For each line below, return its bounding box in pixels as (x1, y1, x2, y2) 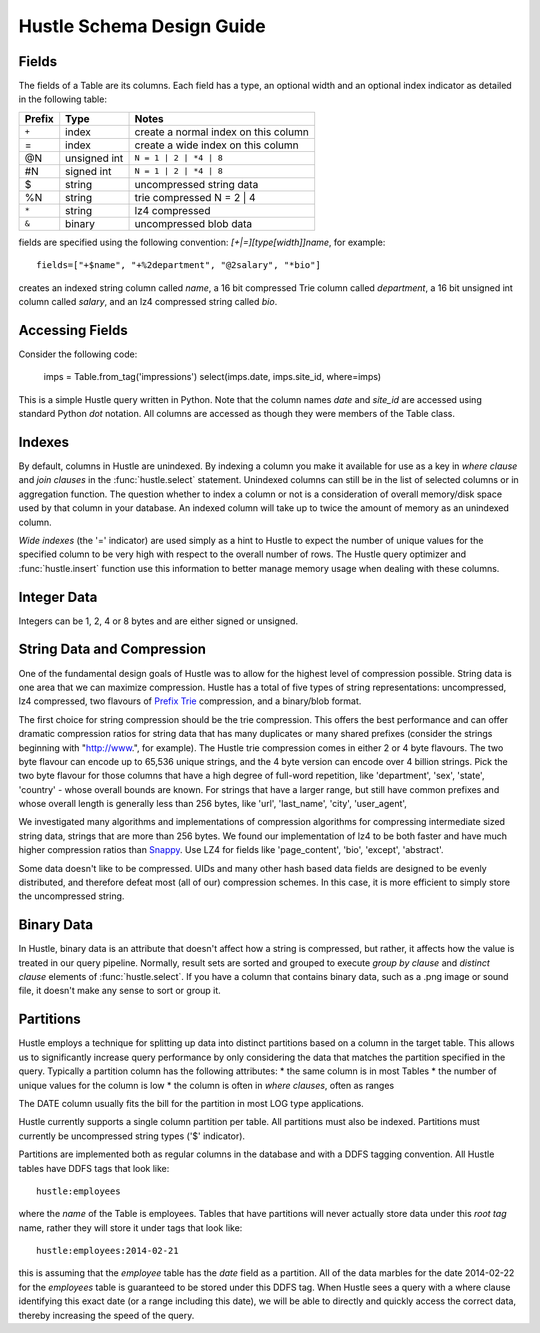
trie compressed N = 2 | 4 (134, 190, 256, 204)
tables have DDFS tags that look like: (18, 1162, 170, 1174)
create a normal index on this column (134, 125, 309, 139)
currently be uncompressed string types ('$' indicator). (18, 1130, 245, 1142)
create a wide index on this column (134, 138, 299, 152)
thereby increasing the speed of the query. (18, 1309, 195, 1321)
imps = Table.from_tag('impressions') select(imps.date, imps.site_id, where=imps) (43, 371, 382, 383)
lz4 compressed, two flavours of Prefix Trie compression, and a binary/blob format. (18, 695, 362, 707)
